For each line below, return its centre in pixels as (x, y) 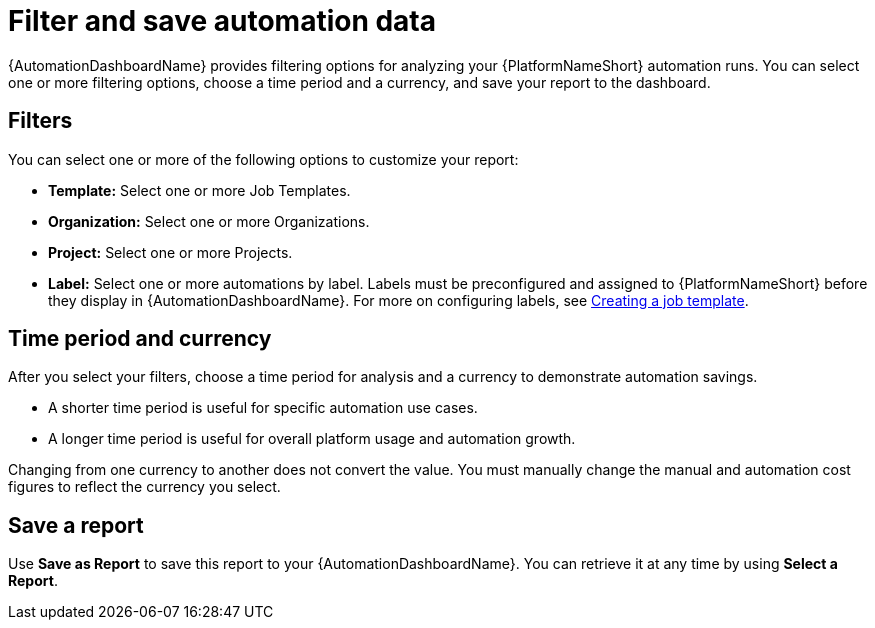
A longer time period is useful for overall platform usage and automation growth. (312, 439)
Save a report (76, 525)
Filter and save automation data (222, 21)
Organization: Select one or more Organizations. (209, 221)
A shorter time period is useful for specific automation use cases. (263, 408)
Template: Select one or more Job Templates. (199, 190)
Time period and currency (140, 339)
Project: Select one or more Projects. (170, 252)
